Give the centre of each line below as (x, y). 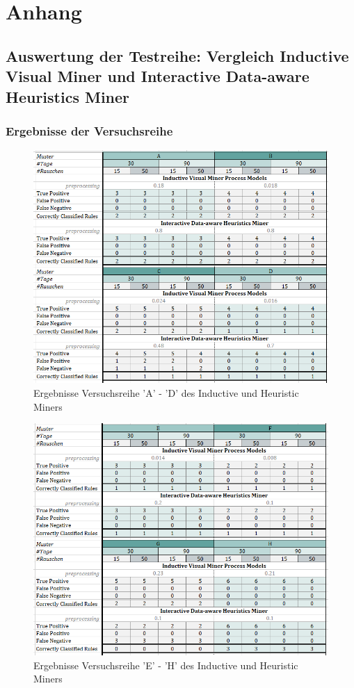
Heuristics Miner (68, 96)
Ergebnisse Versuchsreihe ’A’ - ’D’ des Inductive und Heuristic (166, 392)
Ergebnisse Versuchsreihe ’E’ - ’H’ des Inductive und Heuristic (166, 665)
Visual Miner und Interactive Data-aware (158, 76)
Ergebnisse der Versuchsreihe (89, 130)
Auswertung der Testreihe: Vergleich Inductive (177, 55)
